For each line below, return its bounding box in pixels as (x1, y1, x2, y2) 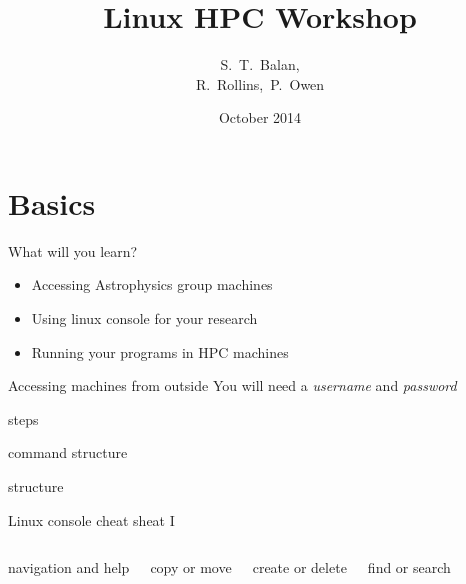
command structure (8, 442, 128, 463)
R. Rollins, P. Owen (195, 73, 325, 94)
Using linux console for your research (31, 308, 258, 329)
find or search (367, 557, 451, 578)
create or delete (252, 557, 347, 578)
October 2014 (218, 107, 302, 128)
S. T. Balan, (220, 54, 300, 75)
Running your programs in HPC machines (31, 341, 289, 362)
